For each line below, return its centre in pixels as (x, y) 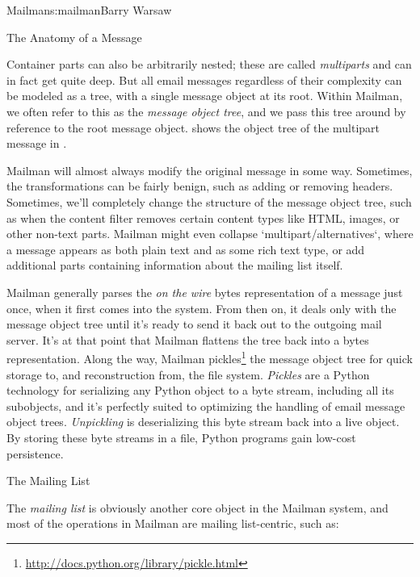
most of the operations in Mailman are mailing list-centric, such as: (173, 523)
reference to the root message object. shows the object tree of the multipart (193, 127)
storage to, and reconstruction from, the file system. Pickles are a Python (188, 374)
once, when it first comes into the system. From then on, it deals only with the (202, 308)
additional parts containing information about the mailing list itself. (175, 265)
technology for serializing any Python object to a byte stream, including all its (200, 390)
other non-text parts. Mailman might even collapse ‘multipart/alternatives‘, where (210, 234)
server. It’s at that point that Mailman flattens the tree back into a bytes (188, 339)
